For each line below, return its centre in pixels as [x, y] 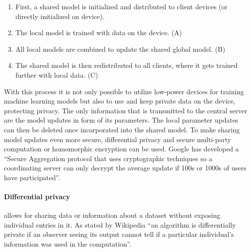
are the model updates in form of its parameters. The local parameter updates [121, 120]
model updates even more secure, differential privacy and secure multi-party [118, 139]
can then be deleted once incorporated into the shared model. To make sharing [122, 129]
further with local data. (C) [57, 74]
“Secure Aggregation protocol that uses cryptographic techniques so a [108, 158]
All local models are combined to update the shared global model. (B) [120, 49]
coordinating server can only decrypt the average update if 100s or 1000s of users [125, 168]
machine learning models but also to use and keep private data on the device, [120, 101]
